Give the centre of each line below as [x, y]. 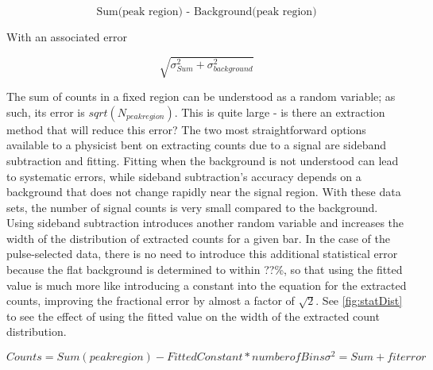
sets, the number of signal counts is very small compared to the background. [192, 207]
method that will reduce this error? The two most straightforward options [186, 129]
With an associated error [67, 37]
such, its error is [46, 112]
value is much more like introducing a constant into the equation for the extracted [207, 285]
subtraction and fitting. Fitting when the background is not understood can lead [203, 160]
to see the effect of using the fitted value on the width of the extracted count [193, 316]
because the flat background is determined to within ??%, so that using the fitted [205, 270]
